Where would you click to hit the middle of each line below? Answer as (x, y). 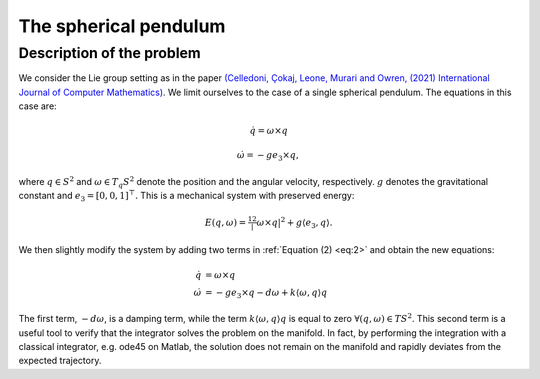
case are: (37, 106)
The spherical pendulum (122, 26)
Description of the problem (110, 53)
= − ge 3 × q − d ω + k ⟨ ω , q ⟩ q (266, 293)
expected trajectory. (60, 361)
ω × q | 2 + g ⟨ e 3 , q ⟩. (295, 222)
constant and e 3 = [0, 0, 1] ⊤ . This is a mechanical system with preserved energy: (186, 196)
